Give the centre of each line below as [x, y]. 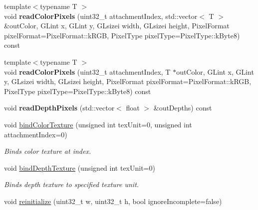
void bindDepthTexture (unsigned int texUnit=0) [80, 167]
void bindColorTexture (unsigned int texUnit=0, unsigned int [98, 124]
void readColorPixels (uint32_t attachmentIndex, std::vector [101, 16]
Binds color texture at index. [48, 151]
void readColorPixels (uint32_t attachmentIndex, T [87, 71]
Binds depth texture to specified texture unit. [72, 184]
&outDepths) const [183, 108]
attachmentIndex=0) [36, 134]
